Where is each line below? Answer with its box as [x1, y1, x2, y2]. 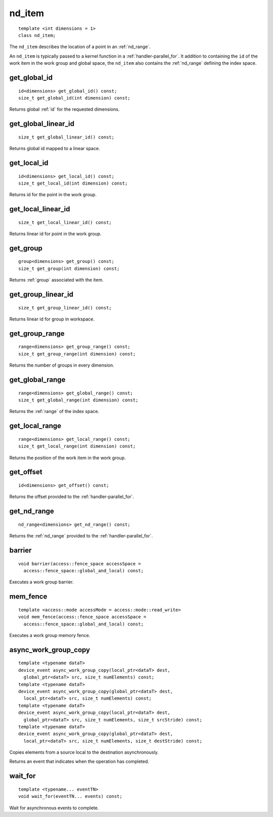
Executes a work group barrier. [9, 579, 74, 585]
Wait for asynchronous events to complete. [9, 804, 99, 811]
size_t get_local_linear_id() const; [18, 219, 112, 225]
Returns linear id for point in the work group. [9, 231, 102, 237]
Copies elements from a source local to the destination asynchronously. [9, 749, 159, 755]
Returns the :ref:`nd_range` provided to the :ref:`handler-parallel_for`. [9, 533, 153, 539]
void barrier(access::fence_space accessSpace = [18, 561, 141, 566]
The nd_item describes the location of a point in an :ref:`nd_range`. [9, 43, 151, 50]
